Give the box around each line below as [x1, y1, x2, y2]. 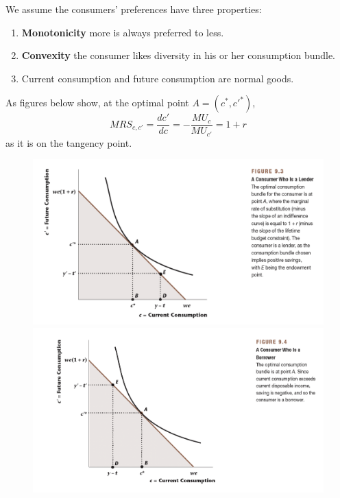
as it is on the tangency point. [5, 135, 132, 150]
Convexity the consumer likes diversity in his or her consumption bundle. [21, 48, 336, 62]
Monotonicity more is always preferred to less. [21, 25, 224, 39]
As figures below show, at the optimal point [5, 95, 189, 110]
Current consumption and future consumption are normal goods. [21, 71, 294, 85]
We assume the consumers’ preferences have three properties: [5, 2, 262, 16]
